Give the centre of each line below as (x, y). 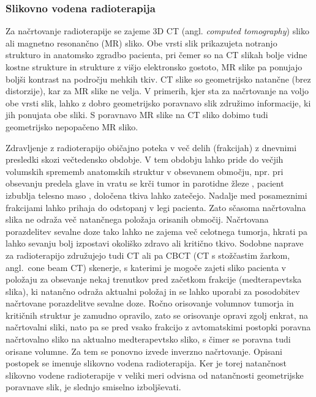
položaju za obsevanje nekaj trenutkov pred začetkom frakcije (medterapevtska (154, 279)
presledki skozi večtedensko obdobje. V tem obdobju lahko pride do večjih (145, 159)
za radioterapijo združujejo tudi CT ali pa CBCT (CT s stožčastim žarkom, (148, 255)
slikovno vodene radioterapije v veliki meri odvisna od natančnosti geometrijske (155, 375)
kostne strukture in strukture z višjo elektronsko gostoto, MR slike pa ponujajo (154, 67)
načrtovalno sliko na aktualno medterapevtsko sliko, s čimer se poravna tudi (148, 339)
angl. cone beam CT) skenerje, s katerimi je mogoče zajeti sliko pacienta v (146, 267)
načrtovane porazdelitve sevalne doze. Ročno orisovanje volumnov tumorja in (150, 303)
